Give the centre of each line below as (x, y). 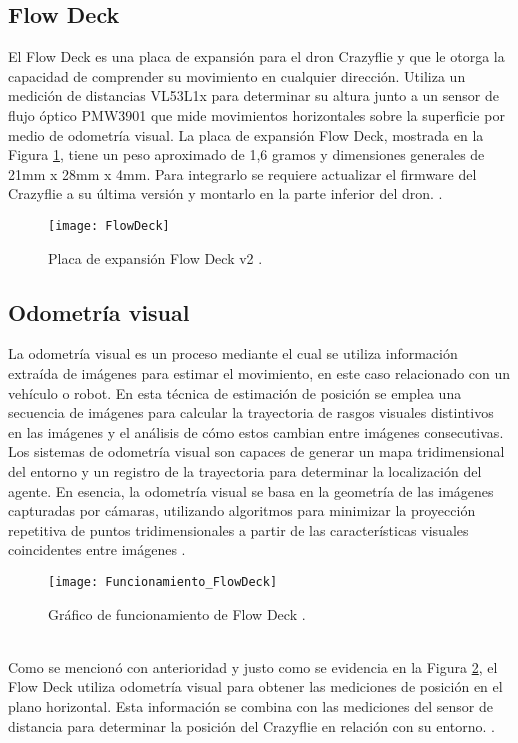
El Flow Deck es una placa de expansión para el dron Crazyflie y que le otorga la (256, 56)
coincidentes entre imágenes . (97, 549)
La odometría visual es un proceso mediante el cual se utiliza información (233, 353)
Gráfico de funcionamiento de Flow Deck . (177, 613)
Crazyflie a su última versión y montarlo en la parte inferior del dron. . (225, 193)
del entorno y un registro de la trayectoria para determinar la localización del (245, 470)
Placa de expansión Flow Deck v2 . (155, 257)
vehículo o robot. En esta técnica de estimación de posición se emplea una (235, 392)
